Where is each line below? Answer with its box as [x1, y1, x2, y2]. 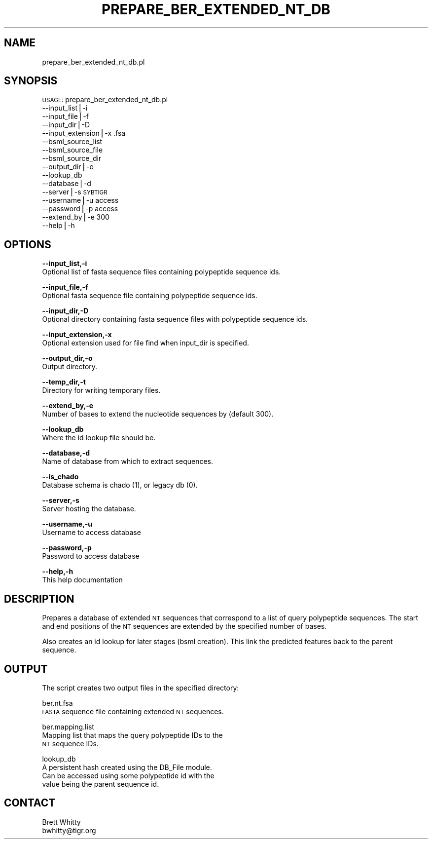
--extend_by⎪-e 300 [42, 213, 109, 222]
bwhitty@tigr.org [42, 826, 96, 835]
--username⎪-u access [42, 196, 119, 205]
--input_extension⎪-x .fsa [42, 129, 126, 138]
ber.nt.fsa [42, 698, 73, 707]
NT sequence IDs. [42, 739, 99, 748]
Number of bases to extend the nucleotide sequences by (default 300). [42, 410, 274, 419]
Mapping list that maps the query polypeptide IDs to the [42, 730, 223, 739]
